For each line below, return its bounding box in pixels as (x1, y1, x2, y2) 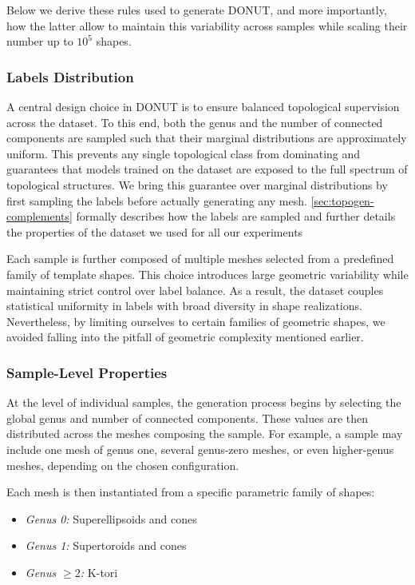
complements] (6, 208, 73, 225)
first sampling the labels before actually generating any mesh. (6, 192, 307, 209)
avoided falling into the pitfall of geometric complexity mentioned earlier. (6, 328, 364, 345)
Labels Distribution (6, 66, 134, 86)
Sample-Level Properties (6, 362, 168, 382)
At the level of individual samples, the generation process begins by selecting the (6, 394, 401, 411)
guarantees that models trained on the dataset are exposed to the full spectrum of (6, 161, 408, 177)
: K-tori (80, 563, 118, 580)
